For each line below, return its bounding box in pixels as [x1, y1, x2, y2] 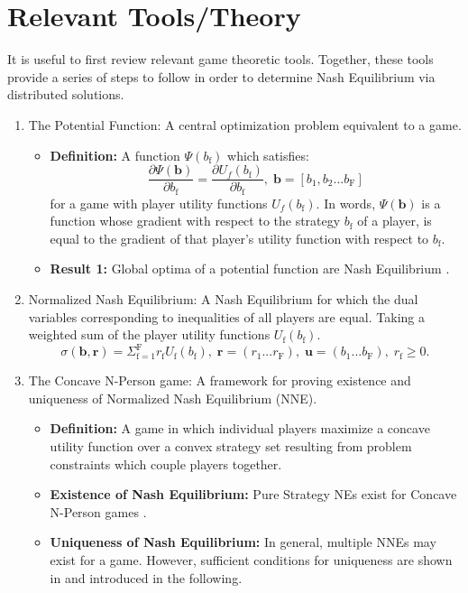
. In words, [316, 193, 376, 212]
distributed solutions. [7, 85, 124, 104]
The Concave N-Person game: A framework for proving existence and [28, 371, 411, 390]
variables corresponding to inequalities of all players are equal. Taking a [28, 307, 425, 326]
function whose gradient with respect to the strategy [50, 211, 341, 230]
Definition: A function [50, 145, 180, 164]
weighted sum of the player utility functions [28, 325, 271, 344]
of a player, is [357, 211, 432, 230]
